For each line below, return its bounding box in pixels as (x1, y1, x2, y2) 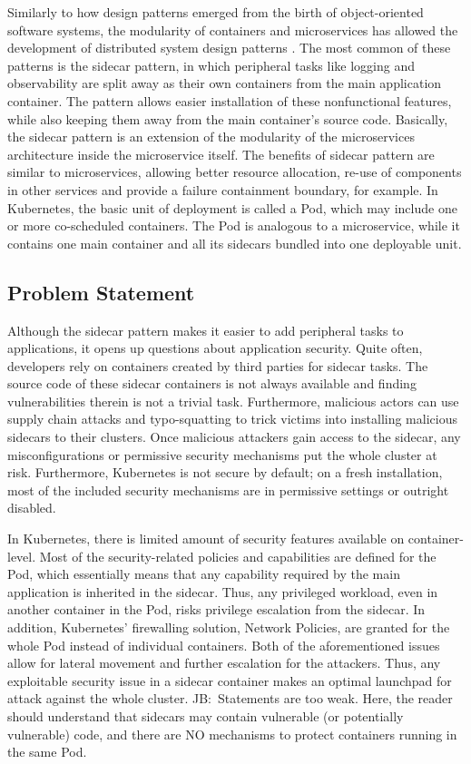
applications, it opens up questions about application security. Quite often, (7, 338, 423, 358)
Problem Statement (7, 278, 195, 306)
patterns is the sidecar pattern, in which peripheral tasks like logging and (7, 55, 415, 74)
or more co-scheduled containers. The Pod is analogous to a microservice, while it (7, 216, 460, 235)
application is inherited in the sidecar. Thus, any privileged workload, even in (7, 582, 438, 601)
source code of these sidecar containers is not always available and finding (7, 374, 417, 393)
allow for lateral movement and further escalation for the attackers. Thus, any (7, 653, 441, 672)
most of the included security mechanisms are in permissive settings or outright (7, 480, 449, 499)
